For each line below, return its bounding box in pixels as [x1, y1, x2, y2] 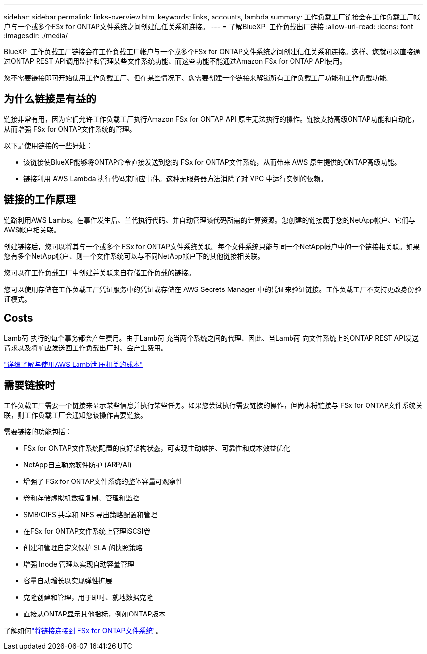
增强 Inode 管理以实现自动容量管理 [23, 560, 135, 569]
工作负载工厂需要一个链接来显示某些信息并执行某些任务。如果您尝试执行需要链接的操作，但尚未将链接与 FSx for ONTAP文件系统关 [4, 401, 423, 410]
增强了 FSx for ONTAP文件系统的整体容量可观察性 [23, 477, 183, 486]
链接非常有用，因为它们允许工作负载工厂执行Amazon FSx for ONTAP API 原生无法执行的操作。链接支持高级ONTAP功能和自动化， [4, 115, 419, 123]
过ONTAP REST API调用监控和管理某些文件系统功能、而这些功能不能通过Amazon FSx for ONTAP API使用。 [4, 57, 347, 65]
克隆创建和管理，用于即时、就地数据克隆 [23, 593, 153, 602]
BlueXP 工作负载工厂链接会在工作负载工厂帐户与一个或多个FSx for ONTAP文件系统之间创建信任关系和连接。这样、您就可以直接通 [4, 47, 420, 56]
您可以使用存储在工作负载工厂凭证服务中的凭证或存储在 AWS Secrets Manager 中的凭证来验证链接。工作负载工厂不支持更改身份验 [4, 285, 422, 293]
